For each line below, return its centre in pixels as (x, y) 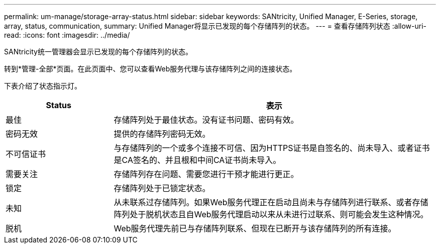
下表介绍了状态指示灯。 (43, 86)
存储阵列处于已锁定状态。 (162, 188)
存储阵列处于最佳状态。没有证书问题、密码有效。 (206, 120)
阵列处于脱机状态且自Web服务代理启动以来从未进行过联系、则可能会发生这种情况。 (271, 214)
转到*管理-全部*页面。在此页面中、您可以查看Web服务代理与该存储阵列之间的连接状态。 (150, 69)
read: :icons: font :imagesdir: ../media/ (67, 35)
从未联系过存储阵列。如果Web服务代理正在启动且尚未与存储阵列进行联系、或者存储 (271, 202)
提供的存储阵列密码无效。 (162, 134)
